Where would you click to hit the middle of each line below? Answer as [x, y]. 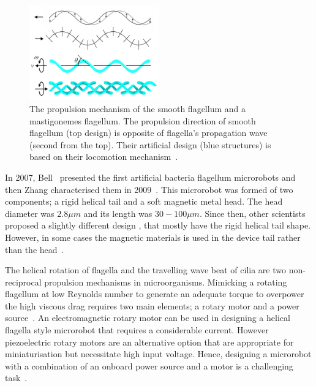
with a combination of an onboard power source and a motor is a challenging [149, 365]
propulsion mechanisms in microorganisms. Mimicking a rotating [166, 282]
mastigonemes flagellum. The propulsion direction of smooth [143, 120]
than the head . [35, 249]
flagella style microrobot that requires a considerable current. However [137, 330]
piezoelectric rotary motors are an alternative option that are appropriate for [149, 342]
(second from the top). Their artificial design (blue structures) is [150, 144]
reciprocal [23, 282]
